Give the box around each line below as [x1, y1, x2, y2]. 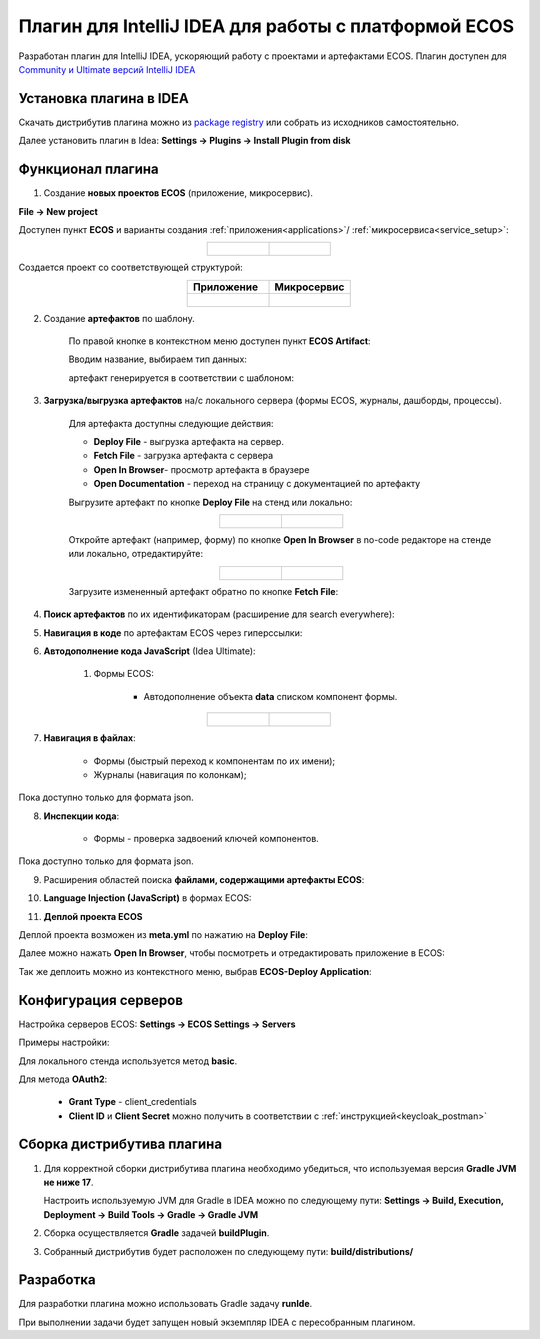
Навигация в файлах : [43, 732, 136, 744]
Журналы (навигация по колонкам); [93, 768, 247, 780]
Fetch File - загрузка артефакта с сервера [93, 450, 274, 462]
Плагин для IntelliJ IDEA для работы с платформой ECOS [18, 15, 515, 37]
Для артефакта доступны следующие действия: [68, 417, 274, 429]
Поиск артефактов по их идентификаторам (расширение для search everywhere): [43, 608, 395, 620]
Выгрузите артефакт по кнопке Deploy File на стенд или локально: [68, 496, 353, 508]
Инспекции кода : [43, 810, 120, 822]
